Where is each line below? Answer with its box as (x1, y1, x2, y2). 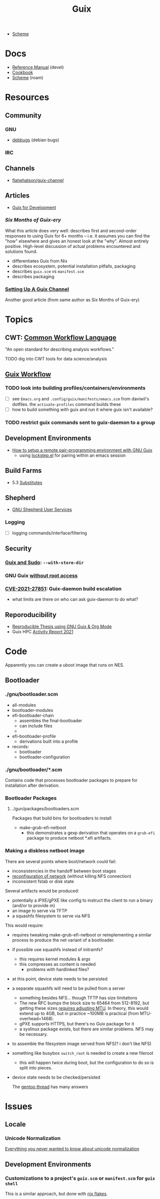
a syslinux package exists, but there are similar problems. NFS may (19, 1026, 154, 1032)
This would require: (5, 922, 44, 928)
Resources (5, 92, 50, 103)
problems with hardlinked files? (26, 966, 89, 972)
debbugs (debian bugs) (12, 137, 59, 143)
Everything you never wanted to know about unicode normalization (5, 1146, 140, 1152)
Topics (5, 314, 33, 325)
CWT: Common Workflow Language (5, 333, 117, 342)
